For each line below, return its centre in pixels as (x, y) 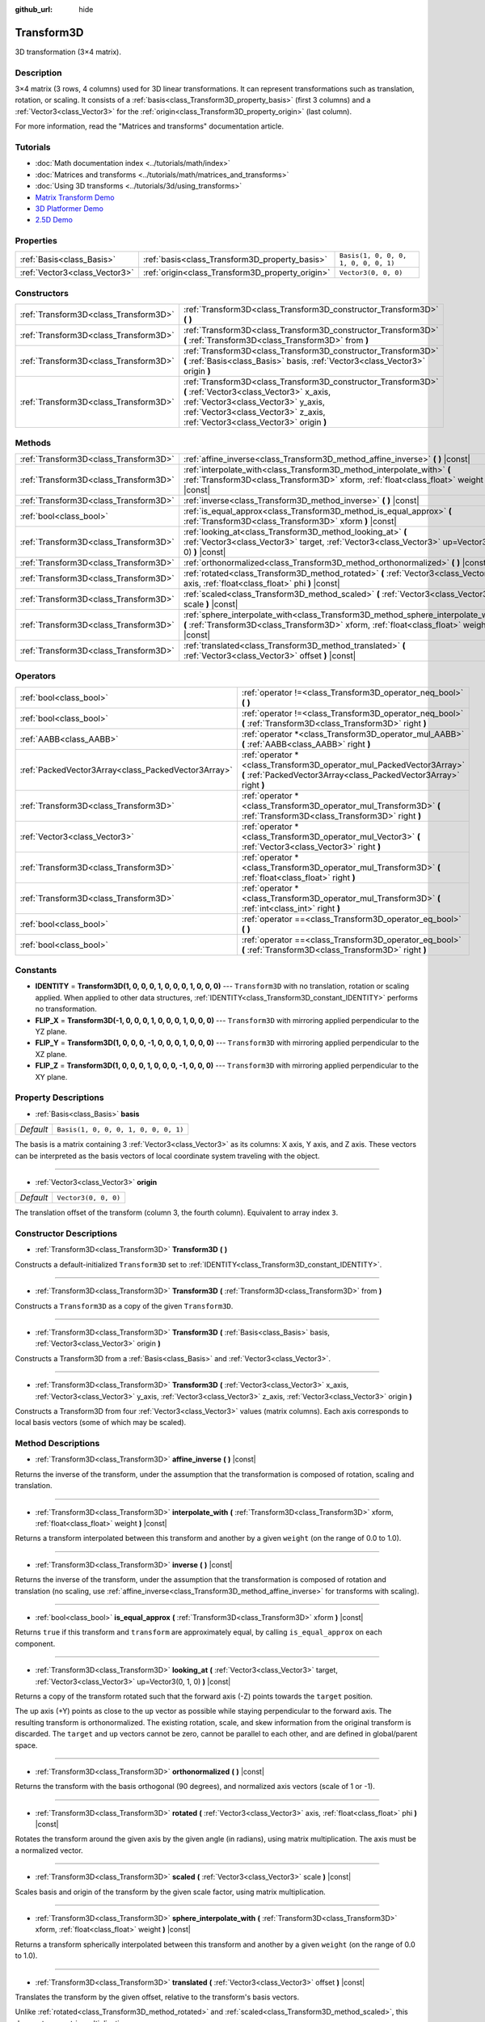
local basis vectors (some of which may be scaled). (101, 1423)
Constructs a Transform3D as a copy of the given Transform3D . (124, 1305)
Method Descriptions (57, 1444)
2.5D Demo (54, 220)
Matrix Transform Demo (75, 197)
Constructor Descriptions (66, 1233)
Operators (36, 676)
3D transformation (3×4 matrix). (68, 52)
